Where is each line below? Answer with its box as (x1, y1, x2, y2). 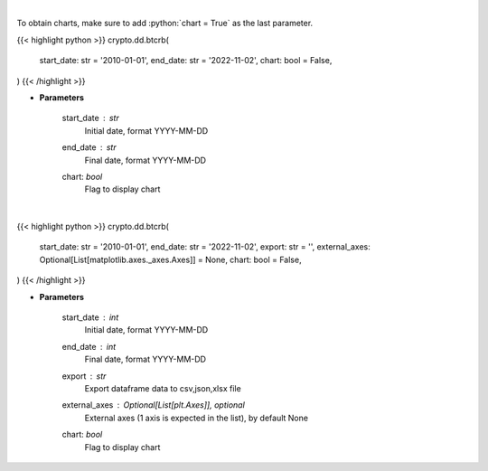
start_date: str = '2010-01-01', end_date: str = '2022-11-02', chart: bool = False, (39, 55, 333, 66)
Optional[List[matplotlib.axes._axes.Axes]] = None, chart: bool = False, (39, 254, 302, 265)
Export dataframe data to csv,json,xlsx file (84, 382, 241, 393)
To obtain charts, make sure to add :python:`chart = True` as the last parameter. (16, 18, 314, 29)
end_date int (61, 341, 117, 352)
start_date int (61, 312, 119, 323)
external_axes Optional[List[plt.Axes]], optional (61, 400, 246, 410)
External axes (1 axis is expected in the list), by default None (84, 412, 309, 423)
